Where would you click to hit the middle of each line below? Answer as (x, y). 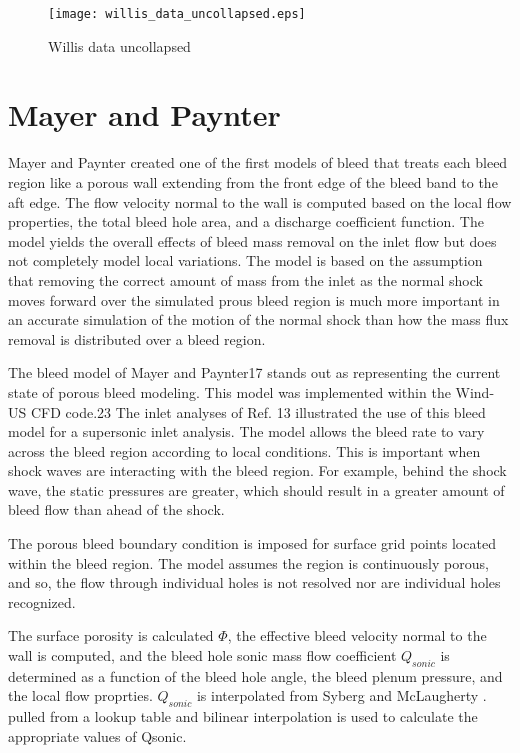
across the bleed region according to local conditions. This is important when (244, 450)
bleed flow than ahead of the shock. (116, 509)
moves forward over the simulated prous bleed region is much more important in (254, 299)
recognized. (42, 601)
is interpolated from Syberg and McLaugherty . (341, 695)
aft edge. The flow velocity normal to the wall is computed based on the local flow (260, 201)
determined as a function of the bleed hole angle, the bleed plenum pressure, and (255, 675)
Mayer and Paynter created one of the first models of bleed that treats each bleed (258, 162)
